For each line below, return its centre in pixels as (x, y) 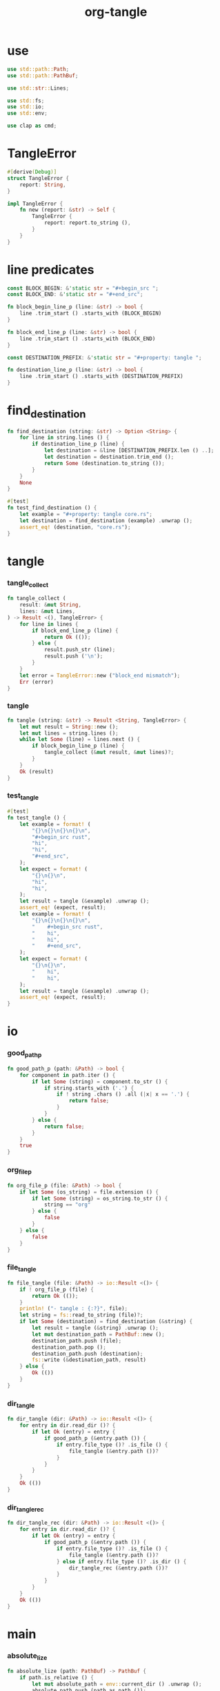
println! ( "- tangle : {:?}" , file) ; (74, 1309)
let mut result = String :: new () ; (69, 726)
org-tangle (116, 12)
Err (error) (37, 682)
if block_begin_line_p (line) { (79, 746)
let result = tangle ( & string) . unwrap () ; (95, 1328)
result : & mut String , (50, 605)
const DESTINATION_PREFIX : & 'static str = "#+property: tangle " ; (104, 357)
